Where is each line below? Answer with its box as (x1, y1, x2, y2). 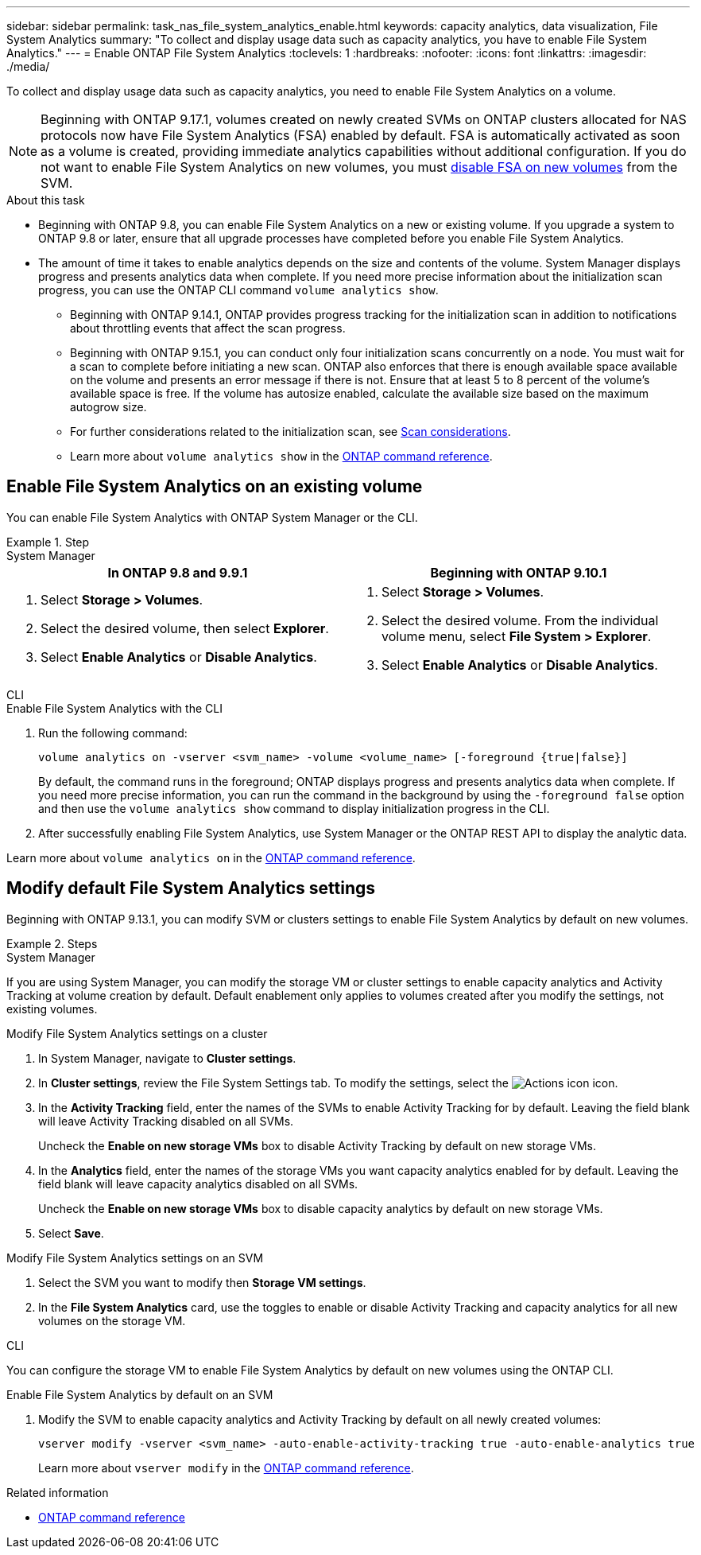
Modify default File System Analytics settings (6, 878, 375, 899)
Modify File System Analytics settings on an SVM (6, 1250, 264, 1265)
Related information (6, 1485, 109, 1499)
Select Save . (38, 1226, 104, 1240)
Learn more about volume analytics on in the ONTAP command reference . (6, 850, 416, 865)
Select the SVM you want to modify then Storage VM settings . (38, 1275, 366, 1289)
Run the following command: (38, 725, 188, 740)
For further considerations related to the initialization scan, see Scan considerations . (70, 425, 511, 438)
